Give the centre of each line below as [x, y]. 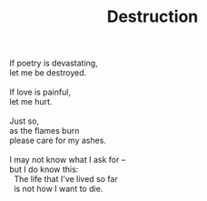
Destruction [153, 17]
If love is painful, [40, 92]
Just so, [24, 121]
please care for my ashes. [58, 141]
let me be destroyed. [48, 73]
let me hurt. [31, 102]
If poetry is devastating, [54, 63]
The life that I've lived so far [65, 179]
